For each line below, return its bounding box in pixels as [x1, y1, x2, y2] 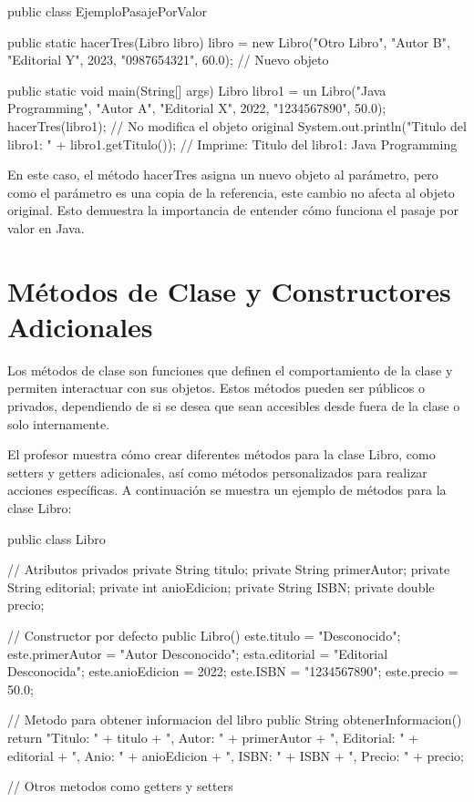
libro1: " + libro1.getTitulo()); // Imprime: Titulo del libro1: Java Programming [7, 134, 458, 153]
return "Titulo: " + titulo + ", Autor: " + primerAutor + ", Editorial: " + [7, 727, 419, 746]
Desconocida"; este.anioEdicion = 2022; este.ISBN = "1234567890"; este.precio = [7, 662, 459, 681]
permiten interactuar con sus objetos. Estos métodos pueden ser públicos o [7, 378, 425, 397]
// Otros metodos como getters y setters [7, 776, 233, 796]
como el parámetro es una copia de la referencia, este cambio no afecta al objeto [7, 182, 455, 201]
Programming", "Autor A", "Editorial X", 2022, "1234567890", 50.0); [7, 98, 386, 118]
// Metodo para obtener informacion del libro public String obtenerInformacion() [7, 710, 462, 729]
